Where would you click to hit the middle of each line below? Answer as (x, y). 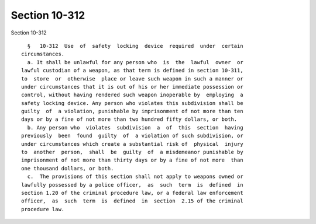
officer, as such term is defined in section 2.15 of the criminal (132, 201)
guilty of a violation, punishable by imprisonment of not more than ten (132, 111)
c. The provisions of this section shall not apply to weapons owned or (135, 177)
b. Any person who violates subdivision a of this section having (135, 127)
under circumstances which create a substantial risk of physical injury (132, 144)
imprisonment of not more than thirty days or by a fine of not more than (132, 160)
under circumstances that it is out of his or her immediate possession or (132, 87)
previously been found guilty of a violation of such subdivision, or (132, 136)
